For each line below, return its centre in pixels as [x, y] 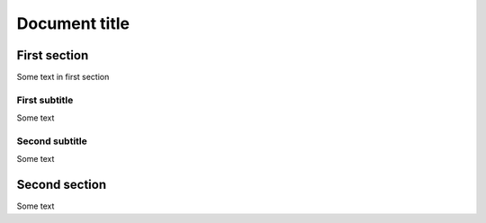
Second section [62, 185]
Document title [73, 23]
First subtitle [45, 100]
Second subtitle [52, 141]
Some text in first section [63, 77]
